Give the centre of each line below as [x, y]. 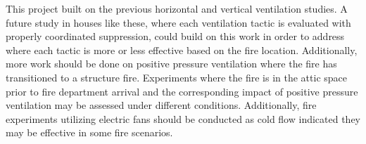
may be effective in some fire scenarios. [89, 132]
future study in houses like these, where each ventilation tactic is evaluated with [178, 22]
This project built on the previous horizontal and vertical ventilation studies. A [177, 8]
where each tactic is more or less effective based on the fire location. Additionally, [182, 50]
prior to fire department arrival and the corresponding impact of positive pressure [182, 91]
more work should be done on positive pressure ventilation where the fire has [171, 64]
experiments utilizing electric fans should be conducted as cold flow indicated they [183, 118]
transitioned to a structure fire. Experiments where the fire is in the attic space [177, 77]
